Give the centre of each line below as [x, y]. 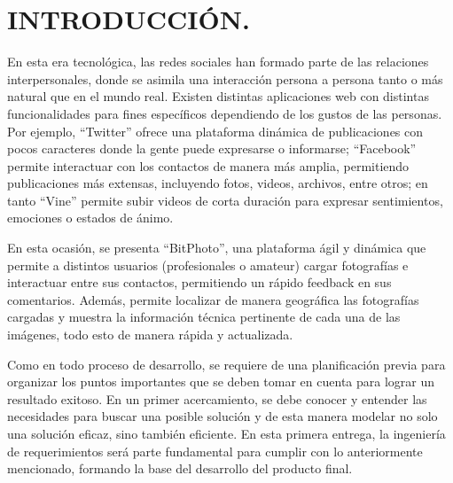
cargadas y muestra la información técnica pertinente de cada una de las [204, 317]
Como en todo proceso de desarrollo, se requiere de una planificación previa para [226, 364]
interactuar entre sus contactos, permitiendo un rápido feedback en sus [199, 282]
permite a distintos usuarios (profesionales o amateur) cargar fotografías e [208, 265]
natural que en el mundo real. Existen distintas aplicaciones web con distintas [218, 96]
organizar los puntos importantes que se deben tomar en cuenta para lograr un [221, 382]
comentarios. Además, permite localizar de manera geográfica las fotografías [213, 299]
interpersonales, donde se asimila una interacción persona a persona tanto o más [225, 78]
